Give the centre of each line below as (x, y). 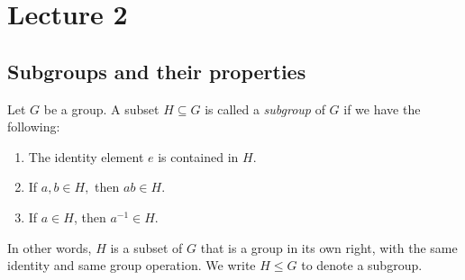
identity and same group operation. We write (132, 265)
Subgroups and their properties (157, 71)
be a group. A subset (101, 108)
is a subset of (146, 247)
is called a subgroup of (265, 108)
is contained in (198, 156)
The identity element (86, 156)
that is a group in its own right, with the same (329, 247)
